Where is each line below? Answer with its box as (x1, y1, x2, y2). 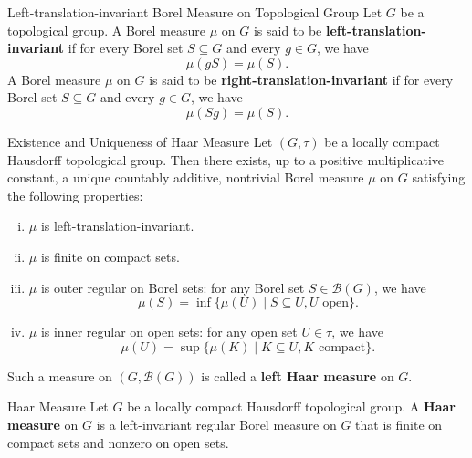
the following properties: (7, 185, 143, 204)
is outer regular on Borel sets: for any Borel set (40, 277, 305, 297)
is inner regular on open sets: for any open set (40, 322, 298, 341)
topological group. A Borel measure (7, 20, 205, 39)
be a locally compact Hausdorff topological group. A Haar (127, 397, 456, 416)
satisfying (412, 168, 466, 187)
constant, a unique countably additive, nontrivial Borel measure (7, 168, 364, 187)
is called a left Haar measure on (201, 366, 394, 385)
